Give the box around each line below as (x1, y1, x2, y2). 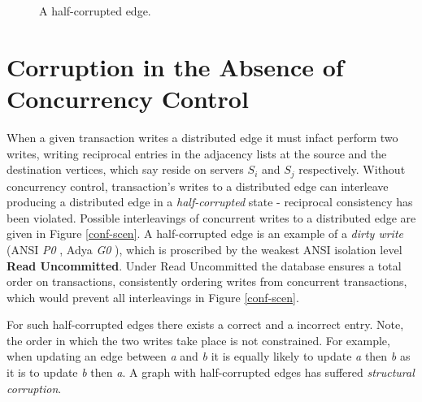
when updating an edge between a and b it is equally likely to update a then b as (7, 348, 411, 365)
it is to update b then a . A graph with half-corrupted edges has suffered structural (7, 364, 415, 381)
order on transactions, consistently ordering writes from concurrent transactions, (7, 273, 407, 290)
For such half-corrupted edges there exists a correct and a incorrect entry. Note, (7, 316, 404, 333)
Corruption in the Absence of (7, 50, 344, 83)
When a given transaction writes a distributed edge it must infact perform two (7, 128, 398, 145)
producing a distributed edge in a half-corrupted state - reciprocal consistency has (7, 193, 413, 210)
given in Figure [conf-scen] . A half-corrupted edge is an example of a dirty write (7, 225, 403, 242)
